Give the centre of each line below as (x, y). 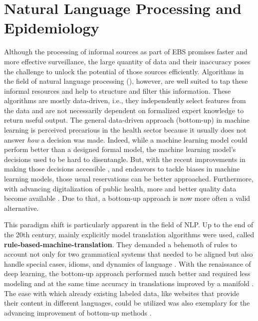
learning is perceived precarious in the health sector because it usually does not (125, 130)
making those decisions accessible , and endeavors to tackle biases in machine (122, 169)
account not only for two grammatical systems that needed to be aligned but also (129, 254)
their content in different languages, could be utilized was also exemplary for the (127, 303)
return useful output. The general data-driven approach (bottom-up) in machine (127, 120)
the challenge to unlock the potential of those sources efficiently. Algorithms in (124, 71)
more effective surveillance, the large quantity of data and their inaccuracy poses (127, 61)
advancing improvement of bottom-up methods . (78, 312)
